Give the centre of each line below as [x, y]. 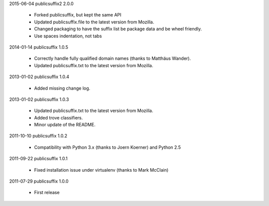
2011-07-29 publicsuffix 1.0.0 [39, 181]
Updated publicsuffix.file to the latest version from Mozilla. [94, 22]
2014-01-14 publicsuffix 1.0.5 [39, 47]
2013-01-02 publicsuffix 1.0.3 [39, 99]
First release [47, 193]
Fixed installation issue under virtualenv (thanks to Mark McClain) [101, 170]
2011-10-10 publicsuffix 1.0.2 [38, 136]
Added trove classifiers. [59, 117]
